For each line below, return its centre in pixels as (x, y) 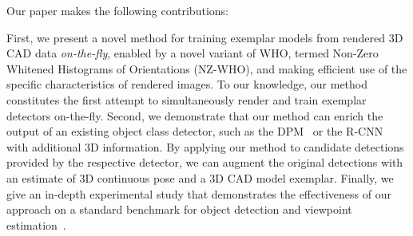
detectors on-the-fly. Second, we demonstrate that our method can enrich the (195, 115)
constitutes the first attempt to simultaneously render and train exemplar (187, 99)
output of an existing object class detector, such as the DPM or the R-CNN (195, 131)
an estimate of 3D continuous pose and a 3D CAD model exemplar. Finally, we (200, 177)
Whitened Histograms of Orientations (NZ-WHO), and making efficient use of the (207, 68)
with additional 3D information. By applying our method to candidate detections (205, 146)
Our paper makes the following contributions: (117, 10)
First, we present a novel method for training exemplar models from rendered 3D (205, 37)
